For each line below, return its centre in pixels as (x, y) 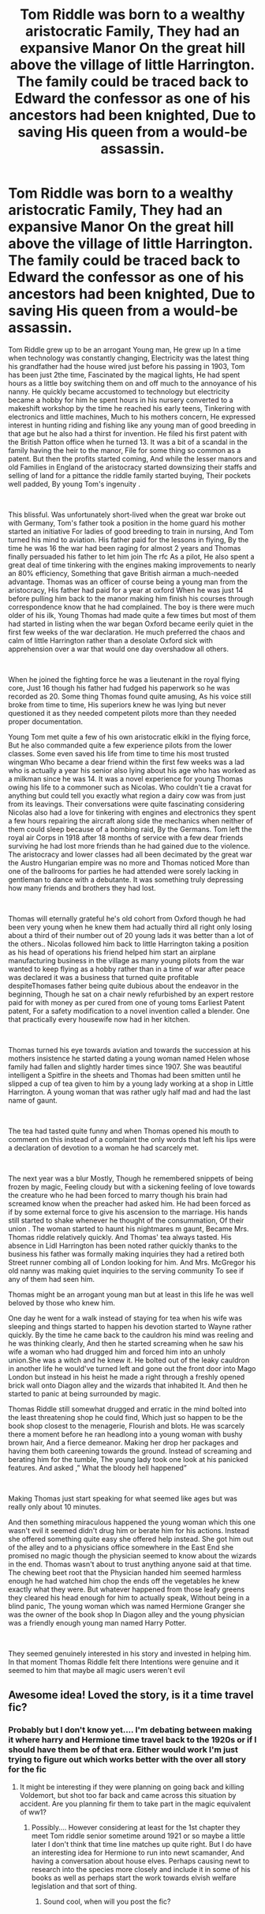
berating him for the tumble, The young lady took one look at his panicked (128, 1459)
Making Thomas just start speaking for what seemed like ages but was (123, 1498)
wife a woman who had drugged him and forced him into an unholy (117, 1351)
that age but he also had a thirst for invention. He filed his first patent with (128, 433)
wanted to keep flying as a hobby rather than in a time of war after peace (127, 969)
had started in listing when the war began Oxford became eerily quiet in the (131, 624)
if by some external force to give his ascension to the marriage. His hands (128, 1211)
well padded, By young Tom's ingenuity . (74, 484)
